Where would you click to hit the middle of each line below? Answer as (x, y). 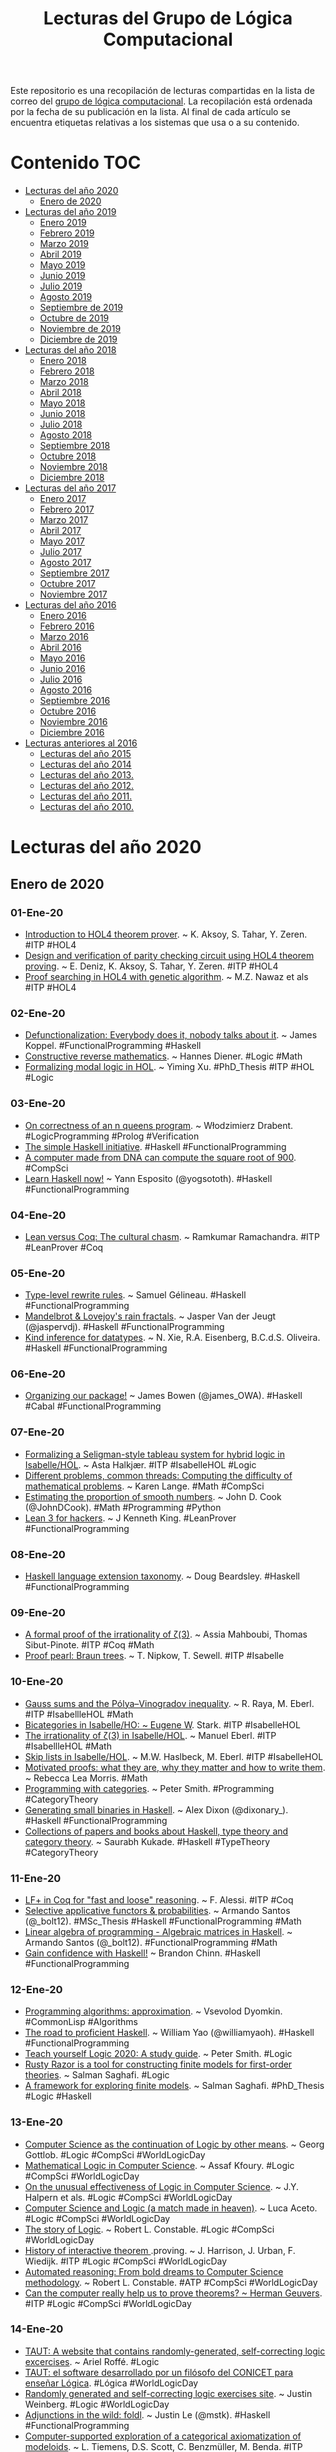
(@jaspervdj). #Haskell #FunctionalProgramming (124, 1327)
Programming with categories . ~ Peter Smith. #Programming (149, 1788)
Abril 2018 (60, 393)
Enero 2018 (63, 361)
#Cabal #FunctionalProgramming (93, 1406)
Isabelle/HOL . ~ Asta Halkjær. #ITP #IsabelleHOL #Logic (140, 1464)
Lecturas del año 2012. (87, 786)
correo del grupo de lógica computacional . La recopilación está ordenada (161, 101)
